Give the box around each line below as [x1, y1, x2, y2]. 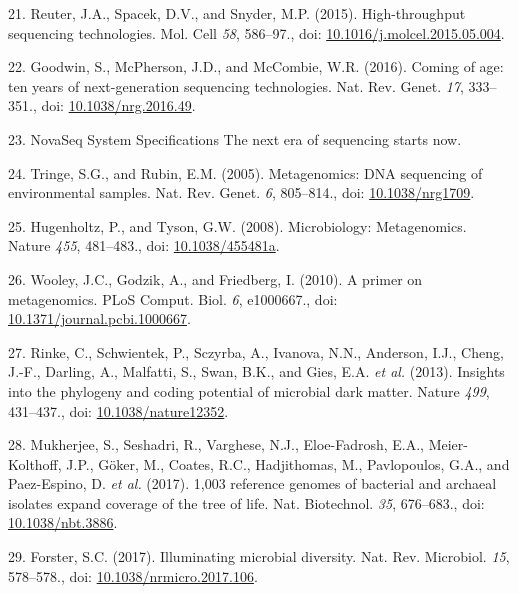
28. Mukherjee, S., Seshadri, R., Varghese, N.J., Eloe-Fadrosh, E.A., [8, 434, 424, 455]
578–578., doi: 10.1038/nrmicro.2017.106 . [8, 565, 258, 586]
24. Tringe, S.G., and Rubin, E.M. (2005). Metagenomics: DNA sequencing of [8, 162, 483, 183]
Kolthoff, [8, 453, 62, 474]
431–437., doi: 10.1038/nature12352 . [8, 400, 229, 421]
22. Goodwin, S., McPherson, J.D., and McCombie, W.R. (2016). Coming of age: [8, 56, 504, 77]
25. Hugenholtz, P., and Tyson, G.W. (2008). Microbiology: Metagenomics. [8, 215, 467, 236]
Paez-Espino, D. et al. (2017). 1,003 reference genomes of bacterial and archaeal [8, 473, 497, 494]
